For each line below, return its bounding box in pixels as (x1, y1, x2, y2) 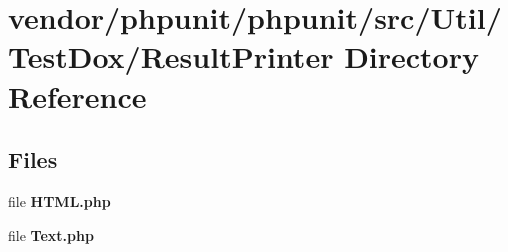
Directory (344, 36, 479, 77)
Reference (8, 75, 147, 116)
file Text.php (8, 224, 94, 245)
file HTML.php (8, 190, 111, 211)
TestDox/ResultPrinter (8, 36, 334, 77)
